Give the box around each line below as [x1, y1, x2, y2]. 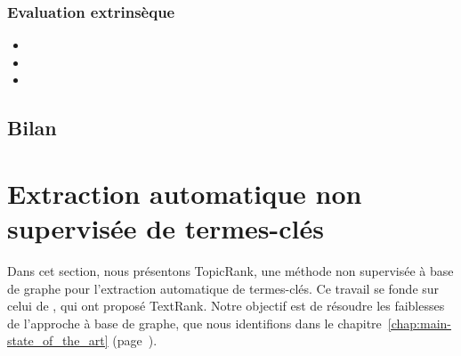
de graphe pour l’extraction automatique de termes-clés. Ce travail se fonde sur [7, 279, 440, 297]
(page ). [112, 331, 158, 350]
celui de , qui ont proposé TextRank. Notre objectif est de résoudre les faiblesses [7, 296, 445, 315]
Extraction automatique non [7, 174, 362, 211]
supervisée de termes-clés [7, 210, 324, 247]
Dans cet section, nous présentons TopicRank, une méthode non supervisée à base [7, 262, 454, 280]
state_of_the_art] [7, 331, 109, 350]
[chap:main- [387, 313, 452, 332]
